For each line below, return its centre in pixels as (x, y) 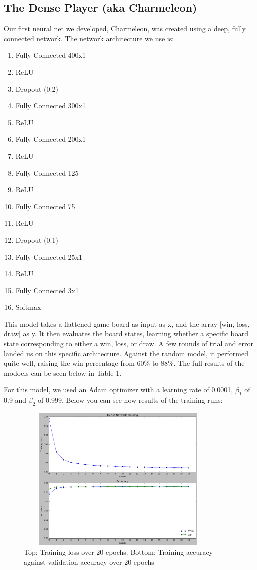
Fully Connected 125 (47, 173)
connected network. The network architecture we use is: (89, 38)
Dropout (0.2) (37, 89)
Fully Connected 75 (45, 206)
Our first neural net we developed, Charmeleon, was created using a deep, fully (125, 29)
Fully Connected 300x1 (51, 106)
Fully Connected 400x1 (51, 55)
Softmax (28, 307)
